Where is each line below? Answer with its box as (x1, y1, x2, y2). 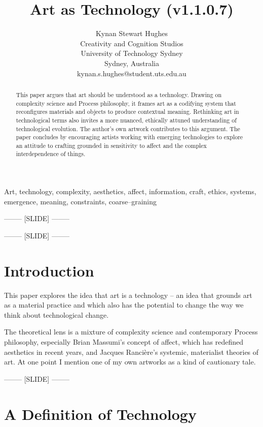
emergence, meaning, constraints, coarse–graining (4, 196, 157, 206)
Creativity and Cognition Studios (80, 38, 183, 48)
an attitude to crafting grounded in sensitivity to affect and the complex (16, 141, 207, 149)
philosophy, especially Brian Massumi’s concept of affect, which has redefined (4, 337, 244, 347)
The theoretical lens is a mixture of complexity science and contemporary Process (4, 326, 258, 337)
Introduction (4, 260, 94, 281)
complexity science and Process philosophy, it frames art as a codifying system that (16, 99, 236, 107)
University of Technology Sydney (81, 48, 183, 58)
